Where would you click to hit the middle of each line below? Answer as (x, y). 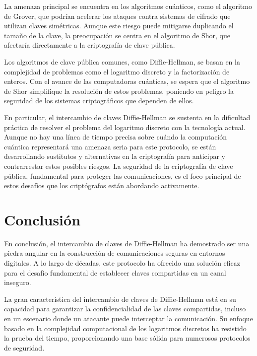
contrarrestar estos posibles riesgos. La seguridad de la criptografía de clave (119, 166)
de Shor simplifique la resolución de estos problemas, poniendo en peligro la (119, 91)
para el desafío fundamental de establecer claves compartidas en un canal (115, 272)
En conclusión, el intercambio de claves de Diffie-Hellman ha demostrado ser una (127, 243)
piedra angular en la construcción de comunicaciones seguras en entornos (115, 253)
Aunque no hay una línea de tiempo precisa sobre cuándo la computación (116, 137)
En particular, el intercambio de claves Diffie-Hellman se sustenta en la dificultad (127, 117)
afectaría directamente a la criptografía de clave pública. (90, 45)
